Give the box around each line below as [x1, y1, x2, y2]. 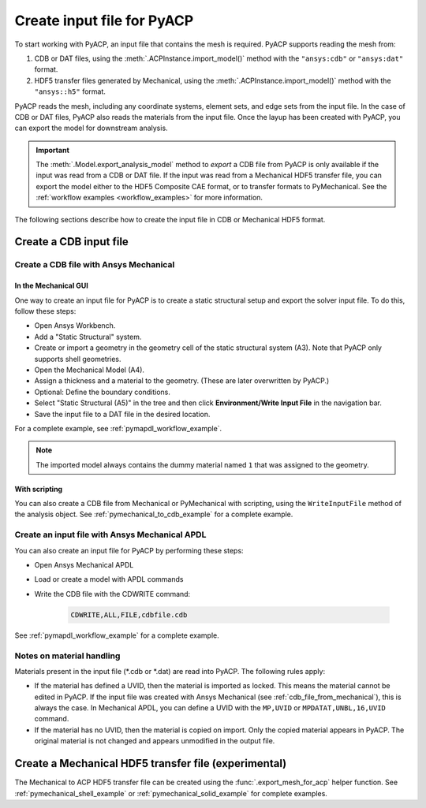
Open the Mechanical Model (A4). [34, 365, 145, 374]
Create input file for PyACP [14, 12, 194, 29]
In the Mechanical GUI [14, 281, 88, 291]
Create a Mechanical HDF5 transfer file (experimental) [14, 757, 287, 770]
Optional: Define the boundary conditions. [34, 387, 171, 397]
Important [35, 145, 70, 155]
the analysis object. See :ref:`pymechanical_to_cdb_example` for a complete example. [14, 509, 293, 519]
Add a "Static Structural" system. [34, 332, 142, 341]
